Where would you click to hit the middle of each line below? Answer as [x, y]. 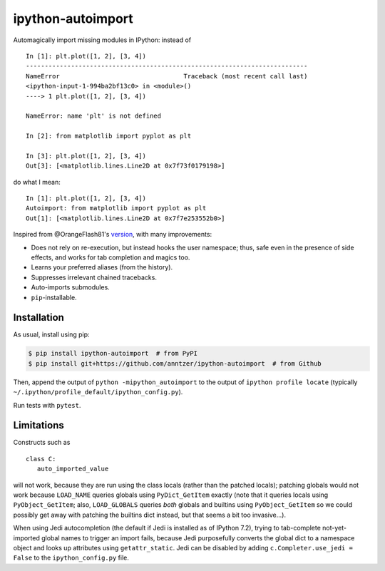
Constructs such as [42, 443]
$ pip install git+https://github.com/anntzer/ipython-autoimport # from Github [175, 363]
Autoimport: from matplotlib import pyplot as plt [116, 208]
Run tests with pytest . [47, 405]
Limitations [38, 425]
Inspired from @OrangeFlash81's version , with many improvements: [113, 235]
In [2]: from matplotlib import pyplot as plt [109, 136]
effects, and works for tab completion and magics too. [111, 257]
